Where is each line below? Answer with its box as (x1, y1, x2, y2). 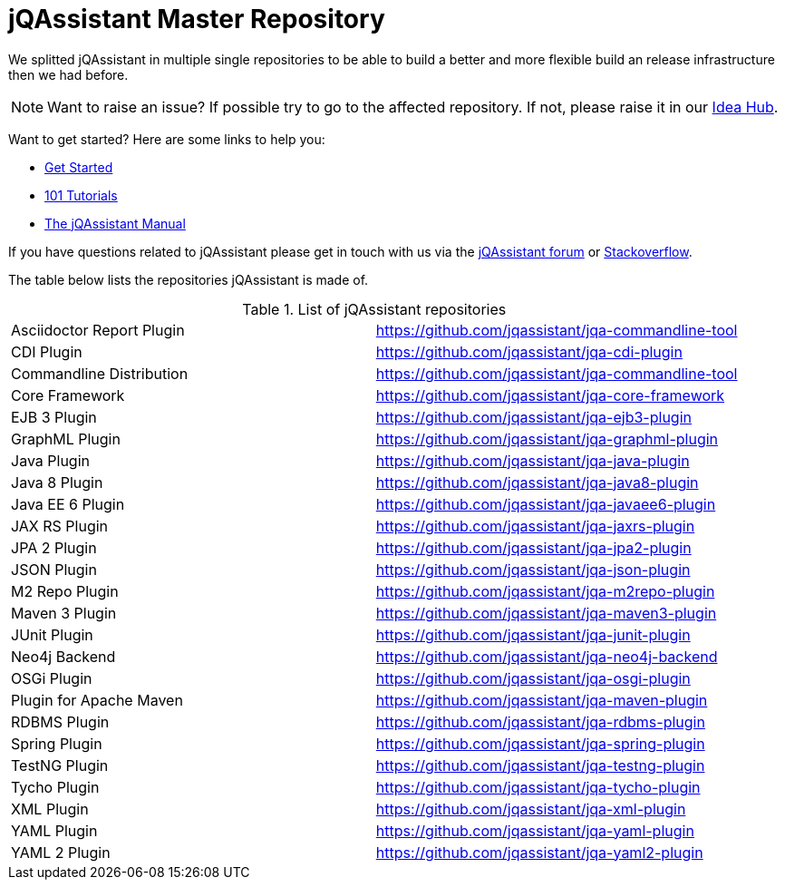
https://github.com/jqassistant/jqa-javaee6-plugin (375, 494, 716, 513)
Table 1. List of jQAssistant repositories (242, 299, 507, 318)
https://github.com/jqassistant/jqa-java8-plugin (375, 473, 699, 492)
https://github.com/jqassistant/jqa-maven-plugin (375, 690, 708, 709)
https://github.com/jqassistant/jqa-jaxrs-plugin (375, 516, 695, 535)
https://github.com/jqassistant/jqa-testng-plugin (375, 755, 705, 775)
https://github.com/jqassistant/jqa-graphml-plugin (375, 429, 719, 448)
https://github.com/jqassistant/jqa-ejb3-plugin (375, 407, 692, 426)
